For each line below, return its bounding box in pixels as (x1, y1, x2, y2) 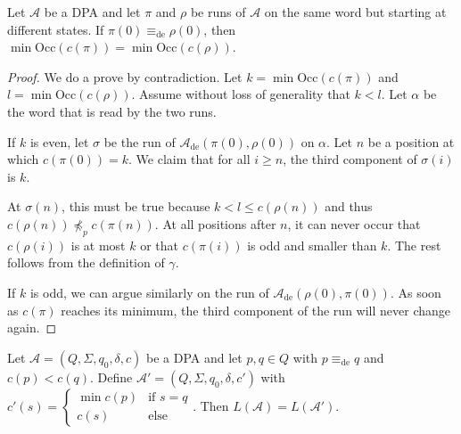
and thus (325, 197, 373, 216)
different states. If (7, 20, 104, 38)
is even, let (29, 132, 89, 151)
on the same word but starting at (264, 3, 447, 20)
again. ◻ (7, 318, 57, 337)
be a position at (367, 132, 455, 151)
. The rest (387, 235, 441, 254)
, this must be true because (62, 197, 210, 216)
